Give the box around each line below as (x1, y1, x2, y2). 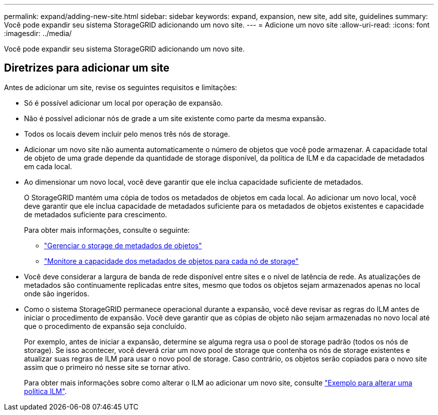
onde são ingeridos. (24, 289, 89, 298)
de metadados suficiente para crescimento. (24, 210, 167, 219)
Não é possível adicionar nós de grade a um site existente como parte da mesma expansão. (24, 114, 326, 123)
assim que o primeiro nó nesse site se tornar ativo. (24, 362, 190, 371)
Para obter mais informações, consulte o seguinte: (24, 225, 190, 234)
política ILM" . (24, 386, 67, 395)
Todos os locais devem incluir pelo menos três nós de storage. (24, 129, 230, 138)
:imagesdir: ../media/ (4, 29, 72, 38)
